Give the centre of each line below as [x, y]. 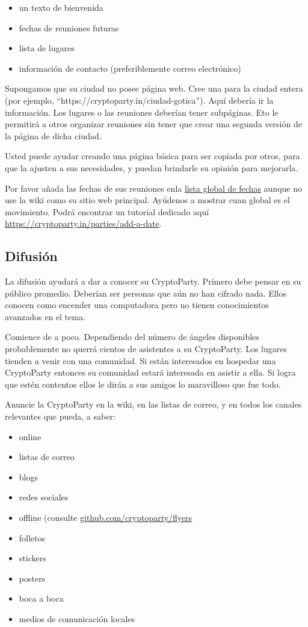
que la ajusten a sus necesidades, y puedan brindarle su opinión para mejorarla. [152, 167]
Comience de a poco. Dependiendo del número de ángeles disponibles [132, 337]
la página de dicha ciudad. [53, 135]
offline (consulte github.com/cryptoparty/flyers [106, 518]
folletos [32, 537]
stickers [32, 558]
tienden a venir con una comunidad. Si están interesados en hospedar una [140, 360]
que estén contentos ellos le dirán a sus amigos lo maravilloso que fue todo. [143, 384]
